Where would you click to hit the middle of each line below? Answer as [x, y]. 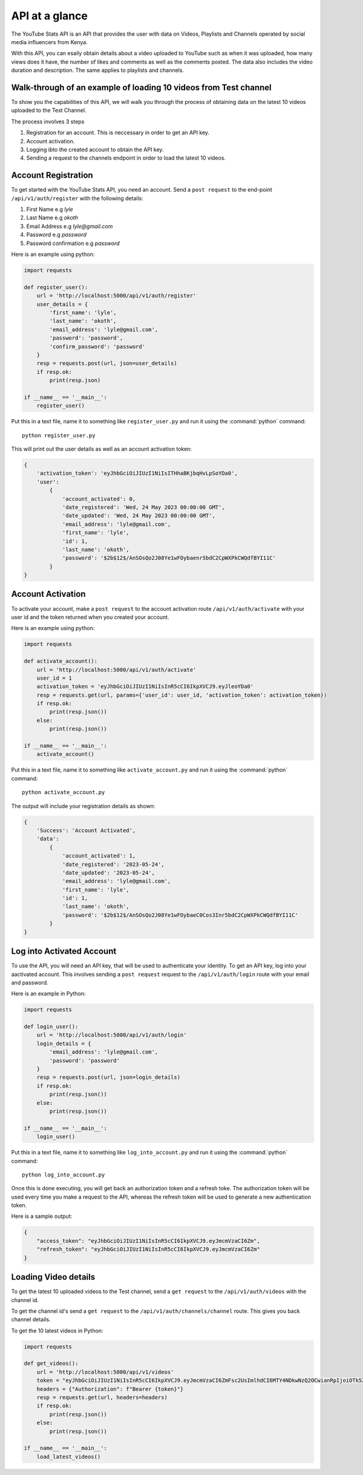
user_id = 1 [54, 678]
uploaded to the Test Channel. [49, 110]
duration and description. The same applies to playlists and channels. [98, 70]
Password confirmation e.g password [73, 243]
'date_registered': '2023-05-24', [113, 864]
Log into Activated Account [64, 952]
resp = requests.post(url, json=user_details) [107, 363]
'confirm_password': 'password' [97, 347]
